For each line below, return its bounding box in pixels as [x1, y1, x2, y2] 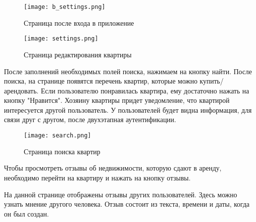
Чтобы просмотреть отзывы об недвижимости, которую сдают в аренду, [4, 163, 222, 173]
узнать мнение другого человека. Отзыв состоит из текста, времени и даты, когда [4, 199, 250, 209]
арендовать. [4, 85, 39, 95]
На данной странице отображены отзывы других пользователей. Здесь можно [4, 189, 237, 199]
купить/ [200, 76, 224, 86]
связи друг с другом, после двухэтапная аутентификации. [4, 114, 176, 125]
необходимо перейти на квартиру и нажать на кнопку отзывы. [4, 172, 191, 182]
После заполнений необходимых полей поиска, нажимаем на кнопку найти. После [4, 66, 252, 76]
